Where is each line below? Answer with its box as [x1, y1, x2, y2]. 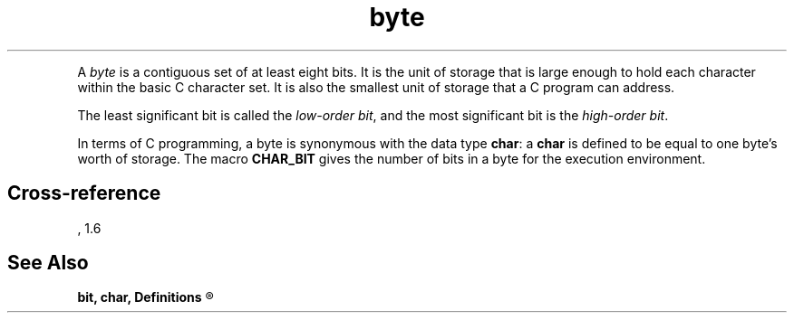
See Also [7, 251, 89, 275]
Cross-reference [7, 182, 161, 205]
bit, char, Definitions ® [77, 289, 214, 306]
